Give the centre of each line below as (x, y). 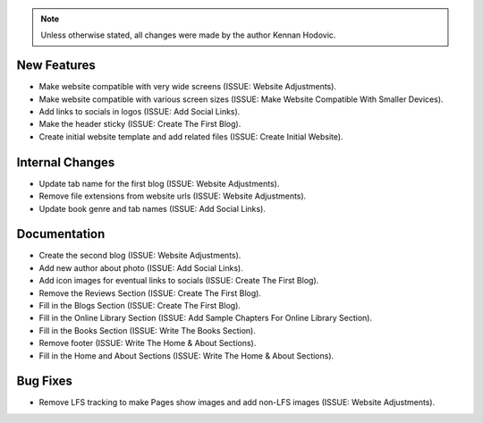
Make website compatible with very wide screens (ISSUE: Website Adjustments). (188, 87)
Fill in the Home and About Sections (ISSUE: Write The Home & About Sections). (186, 355)
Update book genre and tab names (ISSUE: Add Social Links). (152, 208)
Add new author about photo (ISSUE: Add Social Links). (141, 267)
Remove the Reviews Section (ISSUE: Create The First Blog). (150, 293)
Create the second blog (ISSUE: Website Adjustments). (140, 256)
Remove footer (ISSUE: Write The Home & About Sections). (148, 343)
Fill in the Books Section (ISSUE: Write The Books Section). (148, 330)
